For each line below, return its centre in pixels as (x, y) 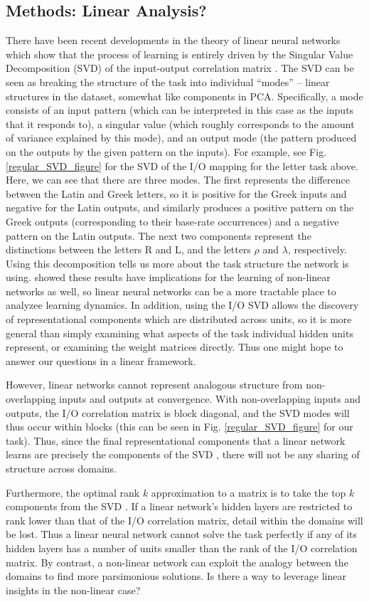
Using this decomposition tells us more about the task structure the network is (177, 263)
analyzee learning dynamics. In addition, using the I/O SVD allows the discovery (182, 305)
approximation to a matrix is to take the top (248, 492)
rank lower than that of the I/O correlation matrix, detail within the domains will (184, 520)
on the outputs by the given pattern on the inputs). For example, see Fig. (166, 151)
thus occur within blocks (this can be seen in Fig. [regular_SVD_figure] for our (180, 427)
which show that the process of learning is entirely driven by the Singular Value (180, 54)
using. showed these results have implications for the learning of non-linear (168, 277)
